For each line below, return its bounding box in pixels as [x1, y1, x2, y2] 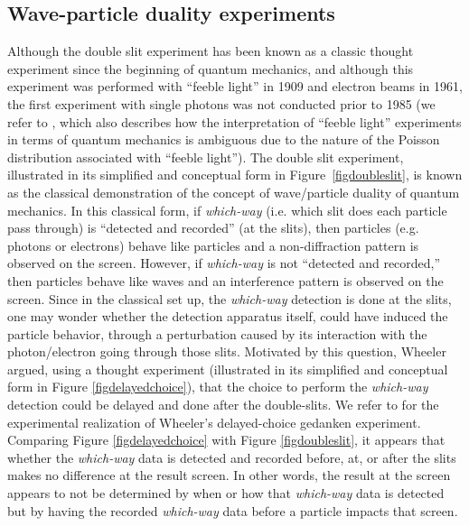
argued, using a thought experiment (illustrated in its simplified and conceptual [7, 359, 448, 378]
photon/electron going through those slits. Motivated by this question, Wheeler [7, 342, 446, 361]
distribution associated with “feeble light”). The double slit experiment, [7, 147, 404, 166]
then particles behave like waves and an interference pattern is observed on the [7, 271, 444, 290]
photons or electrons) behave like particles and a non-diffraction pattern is [7, 235, 419, 254]
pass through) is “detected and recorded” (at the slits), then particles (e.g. [7, 218, 419, 237]
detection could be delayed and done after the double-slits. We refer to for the [7, 395, 439, 414]
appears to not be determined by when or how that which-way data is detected [7, 484, 445, 503]
